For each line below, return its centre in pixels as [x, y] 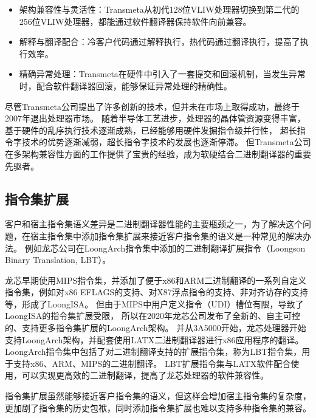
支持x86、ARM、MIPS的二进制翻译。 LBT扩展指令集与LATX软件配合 [152, 363]
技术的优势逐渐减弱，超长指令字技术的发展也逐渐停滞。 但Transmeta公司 [166, 142]
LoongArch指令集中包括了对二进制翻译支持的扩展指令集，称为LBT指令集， [153, 351]
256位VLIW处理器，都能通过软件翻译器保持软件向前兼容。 [135, 21]
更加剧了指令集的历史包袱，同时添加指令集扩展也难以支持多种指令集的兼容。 [158, 407]
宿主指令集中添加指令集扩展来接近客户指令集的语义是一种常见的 [158, 235]
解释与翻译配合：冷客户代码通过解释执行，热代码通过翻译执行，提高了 [160, 42]
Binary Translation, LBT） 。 [58, 260]
